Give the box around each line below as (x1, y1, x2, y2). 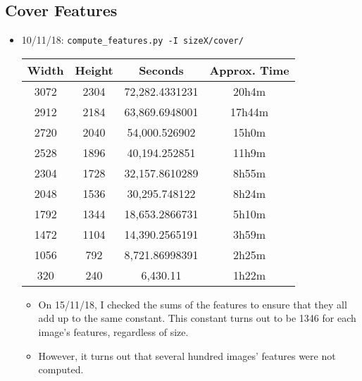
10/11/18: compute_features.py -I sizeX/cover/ (21, 32, 244, 47)
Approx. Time (209, 61, 289, 78)
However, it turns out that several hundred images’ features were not (38, 348, 336, 363)
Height (75, 61, 113, 78)
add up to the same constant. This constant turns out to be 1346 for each (38, 311, 356, 325)
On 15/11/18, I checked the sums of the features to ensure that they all (38, 296, 347, 311)
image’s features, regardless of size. (38, 325, 189, 339)
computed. (38, 362, 84, 377)
